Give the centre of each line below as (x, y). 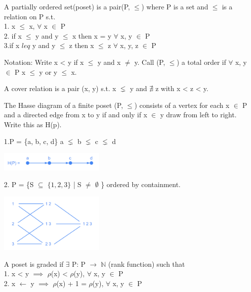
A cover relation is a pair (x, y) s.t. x (60, 88)
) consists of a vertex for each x (182, 105)
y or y (48, 72)
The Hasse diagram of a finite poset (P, (63, 105)
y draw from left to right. (198, 115)
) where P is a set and (175, 6)
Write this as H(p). (33, 124)
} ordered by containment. (141, 184)
